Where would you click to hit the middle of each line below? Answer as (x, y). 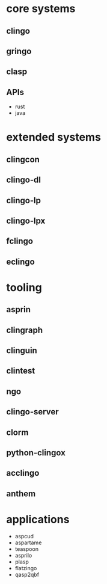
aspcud (24, 536)
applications (38, 519)
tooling (24, 287)
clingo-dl (23, 180)
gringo (19, 51)
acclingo (23, 473)
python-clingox (36, 453)
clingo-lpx (26, 220)
